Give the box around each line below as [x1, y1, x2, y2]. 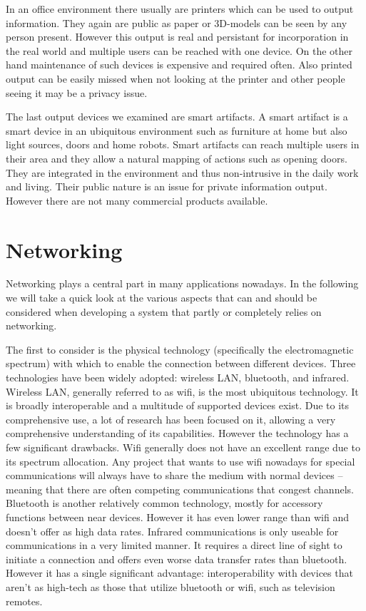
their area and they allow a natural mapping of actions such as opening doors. [6, 150, 347, 165]
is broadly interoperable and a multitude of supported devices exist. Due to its [6, 398, 350, 413]
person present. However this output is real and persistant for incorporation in [6, 29, 349, 44]
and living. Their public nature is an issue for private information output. [6, 179, 327, 194]
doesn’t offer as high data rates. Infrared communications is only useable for [6, 523, 339, 538]
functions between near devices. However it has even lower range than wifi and [6, 509, 350, 524]
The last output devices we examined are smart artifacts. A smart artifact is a [6, 109, 348, 124]
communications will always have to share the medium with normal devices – [6, 468, 343, 483]
